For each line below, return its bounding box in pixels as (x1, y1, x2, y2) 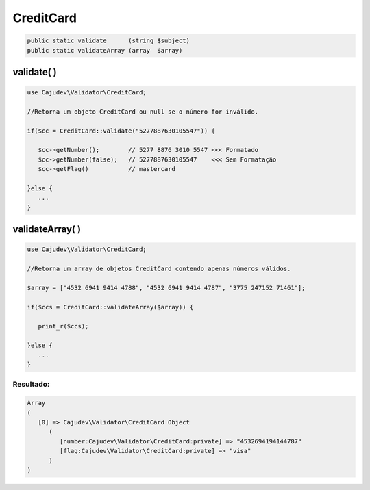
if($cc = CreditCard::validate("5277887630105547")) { (27, 127, 215, 135)
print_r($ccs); (38, 322, 89, 330)
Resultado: (12, 380, 50, 389)
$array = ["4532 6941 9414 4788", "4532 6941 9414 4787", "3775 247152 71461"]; (27, 284, 306, 292)
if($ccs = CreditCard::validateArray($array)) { (27, 303, 194, 311)
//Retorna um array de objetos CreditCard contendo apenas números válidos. (27, 265, 291, 273)
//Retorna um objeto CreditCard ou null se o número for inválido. (27, 107, 259, 116)
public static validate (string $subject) (27, 37, 190, 44)
